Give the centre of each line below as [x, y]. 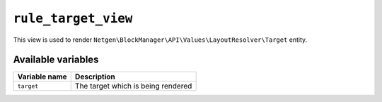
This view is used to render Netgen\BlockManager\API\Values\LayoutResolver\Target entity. [160, 40]
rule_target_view [73, 18]
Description [95, 76]
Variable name [42, 76]
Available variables [56, 60]
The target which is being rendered [133, 86]
